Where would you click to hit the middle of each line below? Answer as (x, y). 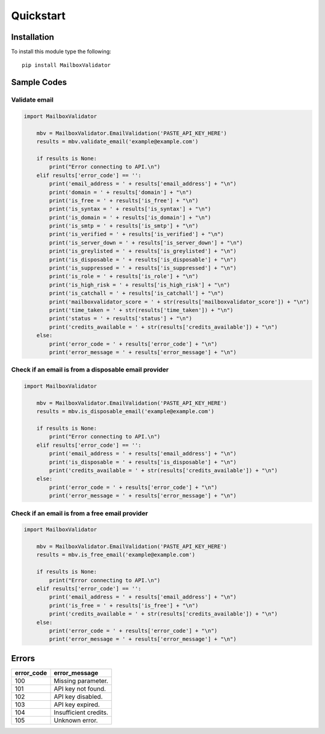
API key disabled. (78, 697)
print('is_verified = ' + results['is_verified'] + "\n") (136, 234)
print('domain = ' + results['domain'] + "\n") (121, 192)
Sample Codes (39, 82)
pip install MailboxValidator (67, 65)
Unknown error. (76, 720)
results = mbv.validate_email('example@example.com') (117, 142)
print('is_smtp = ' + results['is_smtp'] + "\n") (124, 226)
